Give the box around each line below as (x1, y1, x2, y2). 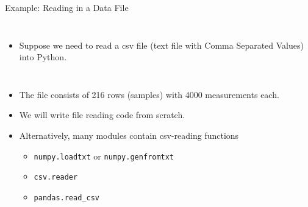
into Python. (19, 51, 67, 63)
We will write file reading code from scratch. (19, 108, 185, 121)
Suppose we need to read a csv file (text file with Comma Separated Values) (19, 38, 304, 51)
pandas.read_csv (34, 193, 99, 202)
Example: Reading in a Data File (5, 1, 129, 13)
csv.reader (34, 173, 78, 182)
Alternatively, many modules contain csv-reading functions (19, 128, 239, 141)
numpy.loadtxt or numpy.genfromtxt (34, 149, 174, 162)
